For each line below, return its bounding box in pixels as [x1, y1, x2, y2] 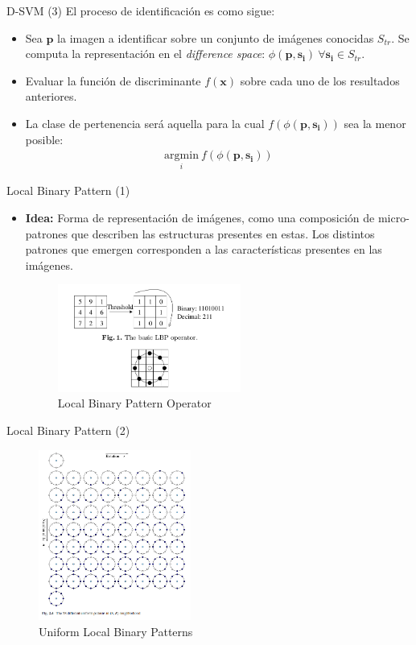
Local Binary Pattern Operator [57, 395, 212, 411]
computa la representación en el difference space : [25, 45, 266, 62]
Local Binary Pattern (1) [6, 182, 130, 199]
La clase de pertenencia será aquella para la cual [25, 114, 265, 131]
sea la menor [344, 114, 406, 131]
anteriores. [25, 88, 77, 105]
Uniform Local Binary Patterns [39, 622, 193, 639]
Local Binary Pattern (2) [6, 422, 130, 439]
